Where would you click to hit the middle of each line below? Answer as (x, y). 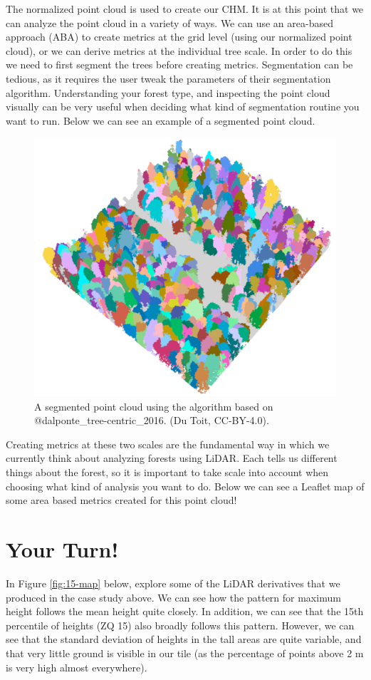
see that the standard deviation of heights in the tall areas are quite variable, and (184, 639)
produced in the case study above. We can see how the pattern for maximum (173, 597)
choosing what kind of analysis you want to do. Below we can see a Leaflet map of (185, 486)
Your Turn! (62, 549)
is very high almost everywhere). (77, 667)
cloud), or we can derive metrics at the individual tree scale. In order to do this (179, 50)
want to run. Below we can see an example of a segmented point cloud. (161, 120)
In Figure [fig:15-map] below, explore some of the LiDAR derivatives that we (173, 583)
